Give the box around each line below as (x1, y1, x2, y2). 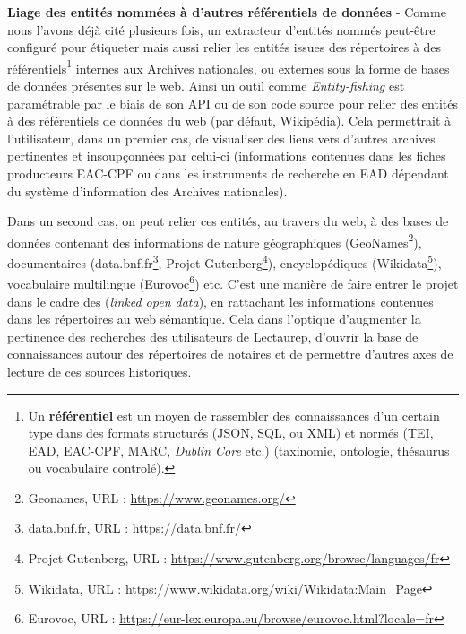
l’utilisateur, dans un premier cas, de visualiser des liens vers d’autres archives (7, 128, 436, 147)
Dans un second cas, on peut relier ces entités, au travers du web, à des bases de (7, 212, 449, 230)
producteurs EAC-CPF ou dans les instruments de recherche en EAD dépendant (7, 164, 449, 182)
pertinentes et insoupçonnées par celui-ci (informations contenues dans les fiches (7, 146, 446, 165)
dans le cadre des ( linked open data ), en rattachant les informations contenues (7, 291, 434, 310)
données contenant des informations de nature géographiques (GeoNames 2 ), (7, 230, 422, 251)
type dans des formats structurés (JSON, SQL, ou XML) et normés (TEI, (28, 423, 434, 442)
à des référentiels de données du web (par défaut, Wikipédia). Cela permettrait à (7, 111, 452, 130)
